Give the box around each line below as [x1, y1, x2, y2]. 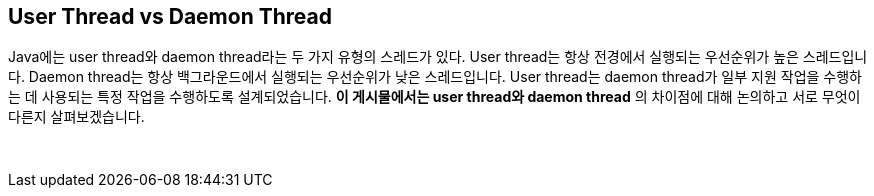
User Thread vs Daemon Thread [8, 4, 332, 29]
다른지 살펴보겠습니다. [8, 108, 145, 126]
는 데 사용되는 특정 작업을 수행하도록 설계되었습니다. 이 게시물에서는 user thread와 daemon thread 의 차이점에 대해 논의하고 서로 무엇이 [8, 88, 861, 106]
